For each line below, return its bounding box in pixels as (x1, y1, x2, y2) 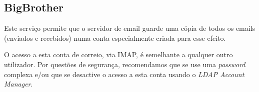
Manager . (4, 79, 33, 89)
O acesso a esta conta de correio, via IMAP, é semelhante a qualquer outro (4, 49, 233, 60)
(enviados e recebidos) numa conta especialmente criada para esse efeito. (4, 32, 226, 43)
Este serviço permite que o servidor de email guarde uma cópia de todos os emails (4, 23, 255, 33)
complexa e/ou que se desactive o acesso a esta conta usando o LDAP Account (4, 69, 244, 79)
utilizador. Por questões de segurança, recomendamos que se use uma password (4, 59, 245, 69)
